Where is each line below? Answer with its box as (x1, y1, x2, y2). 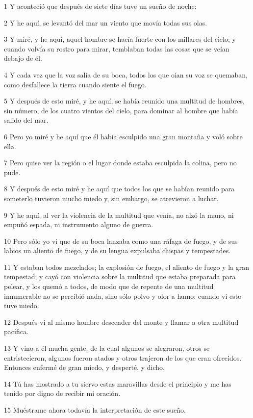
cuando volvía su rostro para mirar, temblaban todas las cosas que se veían (4, 43, 229, 53)
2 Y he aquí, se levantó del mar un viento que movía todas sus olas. (4, 17, 207, 27)
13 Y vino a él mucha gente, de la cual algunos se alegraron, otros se (4, 343, 210, 353)
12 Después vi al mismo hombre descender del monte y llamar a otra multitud (4, 316, 239, 327)
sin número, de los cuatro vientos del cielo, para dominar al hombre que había (4, 105, 238, 115)
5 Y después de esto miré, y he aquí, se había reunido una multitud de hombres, (4, 96, 245, 106)
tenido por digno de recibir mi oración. (4, 388, 121, 398)
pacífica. (4, 326, 28, 337)
